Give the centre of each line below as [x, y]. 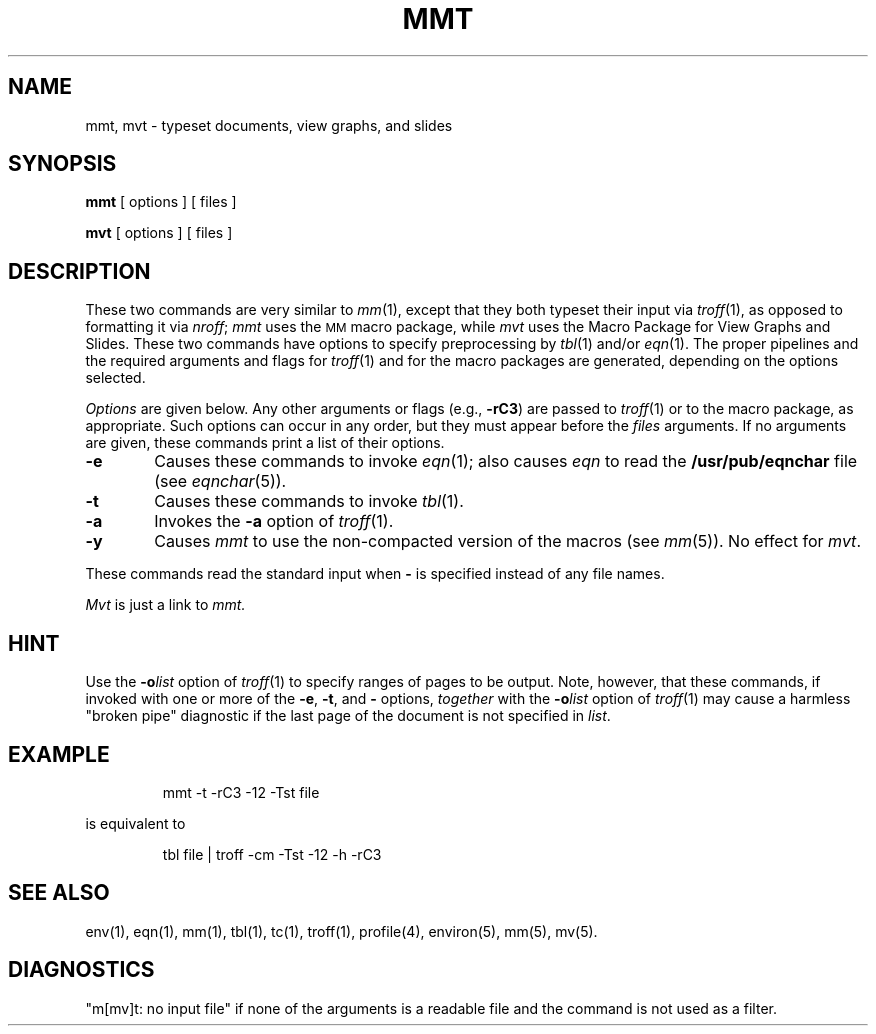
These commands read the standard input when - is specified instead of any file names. [375, 574]
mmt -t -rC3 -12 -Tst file [241, 792]
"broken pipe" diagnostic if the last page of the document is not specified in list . [348, 716]
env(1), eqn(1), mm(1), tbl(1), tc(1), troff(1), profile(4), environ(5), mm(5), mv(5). [341, 931]
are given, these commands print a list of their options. [265, 443]
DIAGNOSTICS [81, 970]
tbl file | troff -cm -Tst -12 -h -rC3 [272, 854]
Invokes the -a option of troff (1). [274, 521]
